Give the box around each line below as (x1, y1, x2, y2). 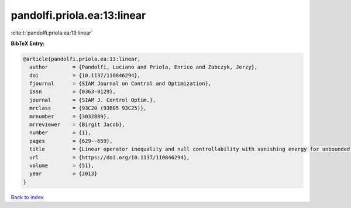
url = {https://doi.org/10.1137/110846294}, (29, 154, 190, 161)
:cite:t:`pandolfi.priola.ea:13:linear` (11, 29, 93, 36)
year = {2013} (29, 171, 98, 177)
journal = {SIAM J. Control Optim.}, (29, 97, 156, 103)
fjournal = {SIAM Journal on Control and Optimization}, (29, 80, 212, 87)
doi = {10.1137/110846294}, (29, 72, 140, 79)
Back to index (11, 193, 44, 200)
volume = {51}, (29, 162, 95, 169)
